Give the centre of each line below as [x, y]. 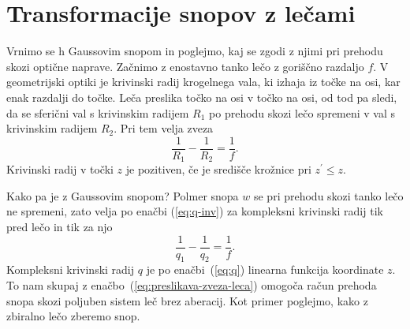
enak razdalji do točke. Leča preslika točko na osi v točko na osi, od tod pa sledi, [202, 97]
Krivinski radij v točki [60, 169]
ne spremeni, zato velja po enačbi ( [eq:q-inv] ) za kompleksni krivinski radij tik [195, 211]
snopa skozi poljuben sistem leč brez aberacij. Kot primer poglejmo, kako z [187, 300]
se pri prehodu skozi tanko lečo [328, 195]
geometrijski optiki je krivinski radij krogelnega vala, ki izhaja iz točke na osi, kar [203, 82]
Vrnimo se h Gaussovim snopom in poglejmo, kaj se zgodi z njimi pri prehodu [195, 51]
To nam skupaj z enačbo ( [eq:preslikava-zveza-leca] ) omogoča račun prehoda [192, 285]
